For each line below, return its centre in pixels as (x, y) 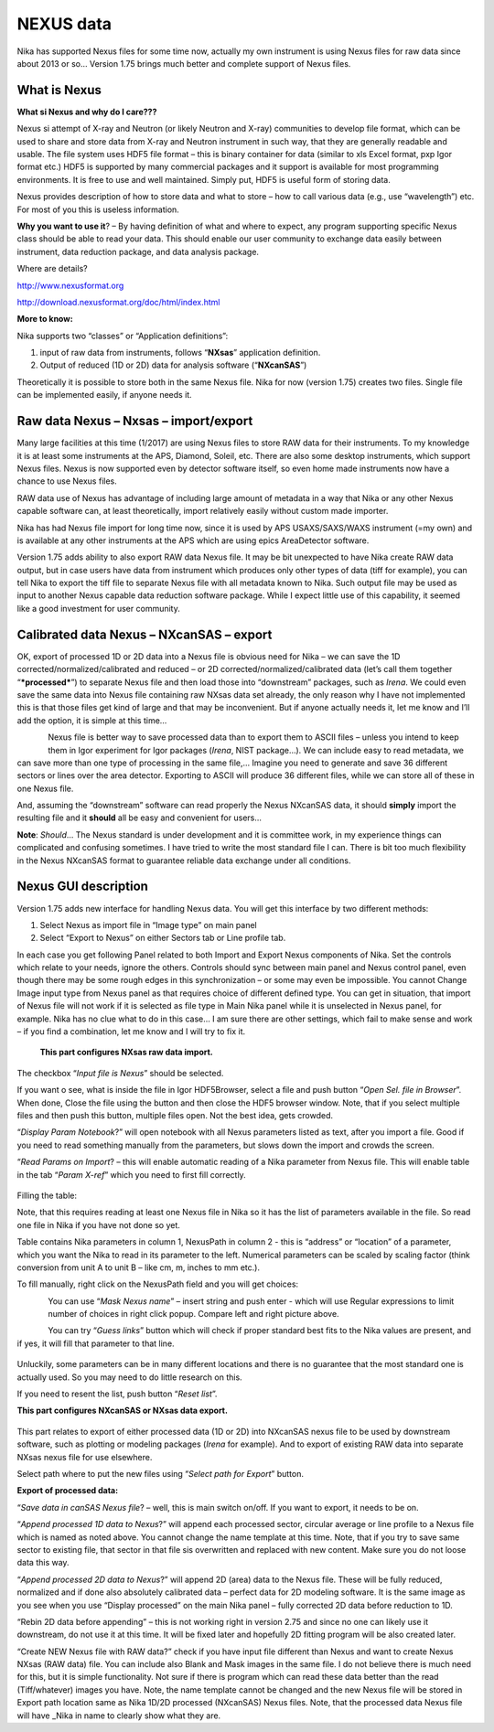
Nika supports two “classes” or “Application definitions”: (123, 336)
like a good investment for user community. (98, 608)
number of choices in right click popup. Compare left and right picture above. (193, 1314)
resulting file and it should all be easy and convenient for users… (140, 818)
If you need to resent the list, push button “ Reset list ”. (117, 1394)
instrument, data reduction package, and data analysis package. (138, 251)
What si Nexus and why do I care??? (87, 112)
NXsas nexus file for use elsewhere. (85, 1457)
